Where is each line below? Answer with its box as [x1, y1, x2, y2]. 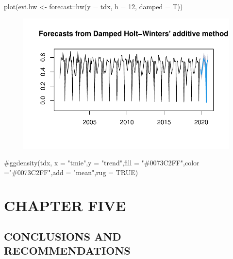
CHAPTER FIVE [4, 195, 126, 215]
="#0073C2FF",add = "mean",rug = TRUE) [4, 167, 138, 177]
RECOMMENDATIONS [4, 243, 131, 258]
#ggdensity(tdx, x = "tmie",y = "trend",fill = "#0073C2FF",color [4, 158, 200, 167]
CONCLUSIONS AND [4, 228, 121, 243]
